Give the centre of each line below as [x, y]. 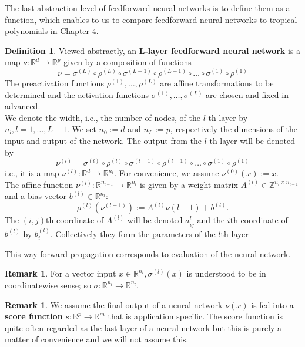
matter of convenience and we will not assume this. [97, 339]
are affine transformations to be [217, 82]
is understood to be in [226, 273]
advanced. [23, 106]
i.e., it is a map [32, 173]
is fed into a [272, 304]
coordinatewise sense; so [48, 284]
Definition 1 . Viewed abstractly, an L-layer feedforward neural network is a [153, 50]
